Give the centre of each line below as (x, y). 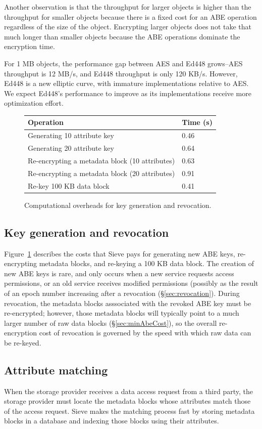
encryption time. (30, 46)
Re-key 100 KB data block (69, 185)
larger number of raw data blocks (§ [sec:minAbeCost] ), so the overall (111, 323)
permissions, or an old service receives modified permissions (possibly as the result (131, 283)
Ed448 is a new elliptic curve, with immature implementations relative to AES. (126, 83)
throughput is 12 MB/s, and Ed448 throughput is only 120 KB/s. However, (121, 73)
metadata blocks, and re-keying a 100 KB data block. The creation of (147, 263)
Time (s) (197, 122)
